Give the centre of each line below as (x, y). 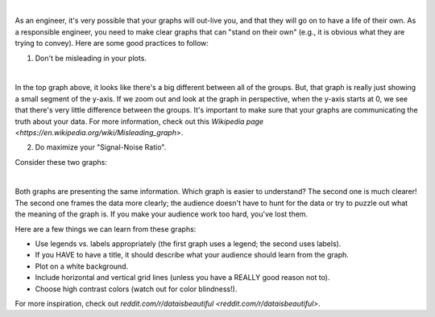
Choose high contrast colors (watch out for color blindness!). (136, 289)
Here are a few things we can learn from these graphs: (106, 228)
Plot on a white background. (82, 266)
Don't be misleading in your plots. (91, 58)
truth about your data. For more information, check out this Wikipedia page (139, 121)
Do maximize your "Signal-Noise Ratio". (101, 147)
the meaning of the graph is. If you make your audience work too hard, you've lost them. (162, 214)
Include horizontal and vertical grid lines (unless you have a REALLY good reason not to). (182, 278)
